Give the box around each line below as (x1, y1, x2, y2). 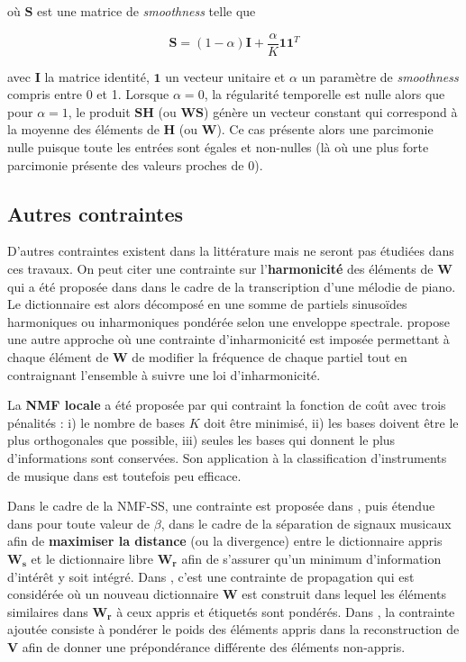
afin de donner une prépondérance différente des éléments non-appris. (22, 637, 406, 656)
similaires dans (7, 602, 88, 621)
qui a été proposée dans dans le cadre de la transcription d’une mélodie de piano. (7, 277, 456, 295)
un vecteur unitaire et (165, 67, 286, 86)
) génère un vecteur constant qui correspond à (204, 102, 458, 121)
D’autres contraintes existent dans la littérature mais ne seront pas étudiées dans (7, 241, 454, 260)
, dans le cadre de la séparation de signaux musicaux (160, 513, 452, 532)
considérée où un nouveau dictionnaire (7, 585, 219, 603)
